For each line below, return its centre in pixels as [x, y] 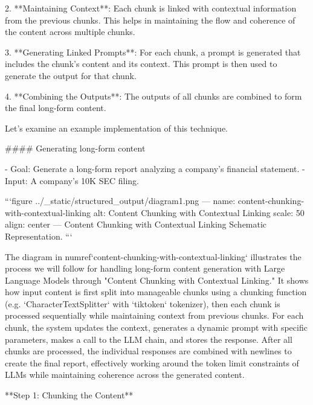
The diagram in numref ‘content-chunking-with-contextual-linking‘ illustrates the [153, 256]
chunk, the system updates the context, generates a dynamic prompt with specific [156, 327]
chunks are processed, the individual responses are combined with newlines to [148, 351]
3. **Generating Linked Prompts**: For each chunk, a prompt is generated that [153, 52]
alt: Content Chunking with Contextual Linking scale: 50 [199, 212]
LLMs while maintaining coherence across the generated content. [125, 375]
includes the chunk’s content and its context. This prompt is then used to [141, 64]
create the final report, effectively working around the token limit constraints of [152, 362]
